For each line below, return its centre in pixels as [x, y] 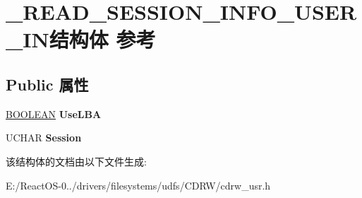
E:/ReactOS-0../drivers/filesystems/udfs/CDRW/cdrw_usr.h [138, 185]
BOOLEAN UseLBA [54, 113]
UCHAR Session [44, 138]
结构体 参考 [102, 39]
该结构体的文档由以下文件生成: [76, 161]
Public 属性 [47, 84]
